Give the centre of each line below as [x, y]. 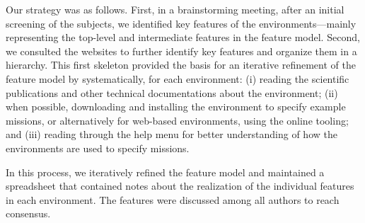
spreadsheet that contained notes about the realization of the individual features [180, 186]
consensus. [28, 213]
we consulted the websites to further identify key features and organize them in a [181, 51]
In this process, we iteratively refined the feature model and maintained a [165, 172]
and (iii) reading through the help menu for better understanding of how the [172, 134]
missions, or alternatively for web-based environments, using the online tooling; [177, 120]
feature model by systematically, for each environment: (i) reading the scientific [178, 78]
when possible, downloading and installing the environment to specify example [176, 107]
